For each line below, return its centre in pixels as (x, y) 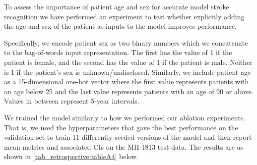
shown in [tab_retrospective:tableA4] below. (71, 156)
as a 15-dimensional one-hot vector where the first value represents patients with (127, 82)
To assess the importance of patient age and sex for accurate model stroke (117, 6)
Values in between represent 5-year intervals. (72, 101)
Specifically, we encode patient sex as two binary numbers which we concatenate (126, 42)
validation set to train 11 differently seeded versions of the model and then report (128, 137)
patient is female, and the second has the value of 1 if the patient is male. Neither (128, 62)
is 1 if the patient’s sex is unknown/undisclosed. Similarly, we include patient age (128, 72)
